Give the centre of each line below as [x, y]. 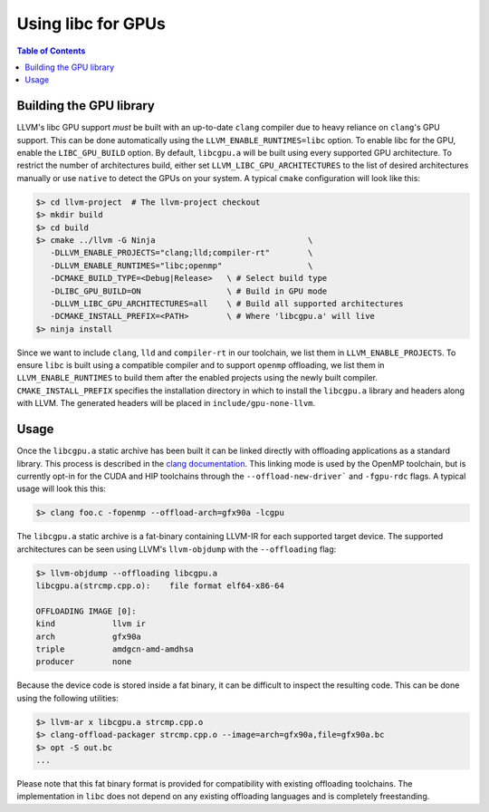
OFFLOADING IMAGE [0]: [86, 611]
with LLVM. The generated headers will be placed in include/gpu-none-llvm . [166, 403]
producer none [84, 662]
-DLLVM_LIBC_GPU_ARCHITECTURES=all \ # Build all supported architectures [227, 303]
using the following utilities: [68, 698]
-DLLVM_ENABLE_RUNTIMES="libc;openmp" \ [182, 266]
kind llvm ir [91, 624]
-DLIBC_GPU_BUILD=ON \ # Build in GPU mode [189, 291]
